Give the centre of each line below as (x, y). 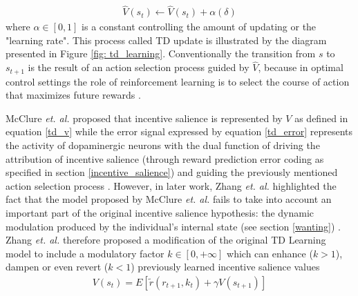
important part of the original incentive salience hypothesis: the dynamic (160, 213)
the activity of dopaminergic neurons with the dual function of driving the (163, 145)
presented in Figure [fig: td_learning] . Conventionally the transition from (161, 53)
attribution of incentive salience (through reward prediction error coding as (165, 158)
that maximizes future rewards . (73, 95)
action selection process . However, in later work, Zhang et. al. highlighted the (171, 185)
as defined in (321, 118)
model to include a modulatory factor (85, 253)
